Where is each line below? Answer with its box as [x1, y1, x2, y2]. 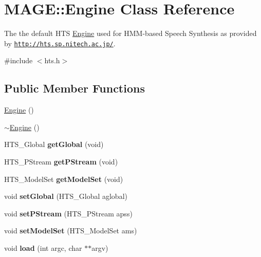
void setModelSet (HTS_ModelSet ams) [4, 225, 137, 236]
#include [4, 55, 33, 66]
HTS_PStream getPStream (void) [4, 156, 118, 167]
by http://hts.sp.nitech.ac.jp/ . [4, 38, 116, 48]
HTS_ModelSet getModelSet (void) [4, 173, 123, 184]
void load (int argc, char [4, 242, 82, 253]
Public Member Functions [4, 80, 145, 96]
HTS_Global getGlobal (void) [4, 139, 104, 150]
